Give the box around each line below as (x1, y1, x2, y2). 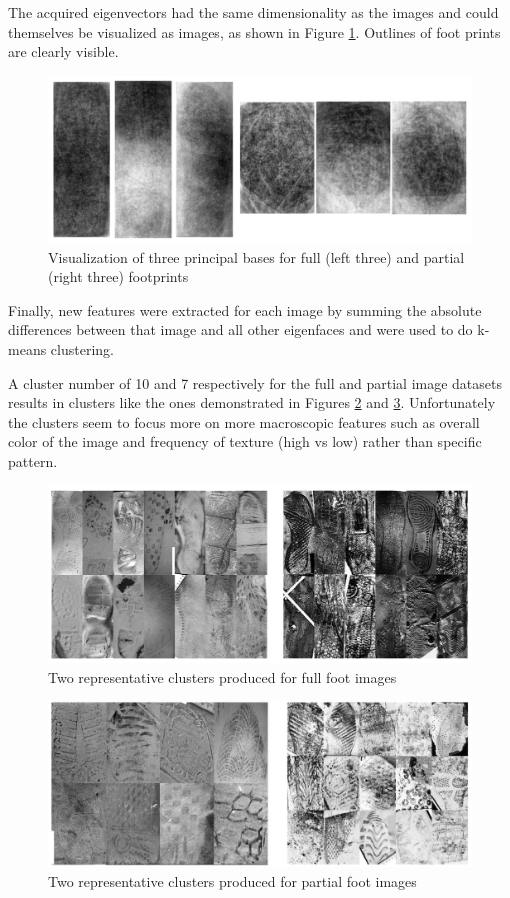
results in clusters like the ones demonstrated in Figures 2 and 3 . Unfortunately (8, 392, 496, 413)
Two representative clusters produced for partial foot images (48, 870, 417, 891)
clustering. (50, 339, 114, 360)
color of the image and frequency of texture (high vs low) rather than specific (8, 431, 482, 452)
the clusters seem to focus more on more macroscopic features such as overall (8, 411, 480, 432)
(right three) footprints (48, 266, 189, 287)
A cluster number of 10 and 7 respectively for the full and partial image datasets (8, 372, 503, 393)
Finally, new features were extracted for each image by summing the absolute (8, 299, 482, 320)
